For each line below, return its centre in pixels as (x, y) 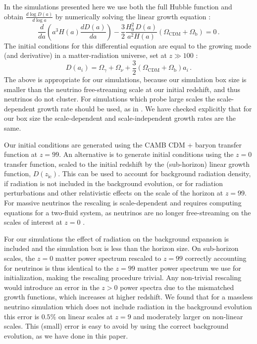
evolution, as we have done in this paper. (66, 335)
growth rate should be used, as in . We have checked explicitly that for (145, 108)
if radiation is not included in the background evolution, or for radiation (114, 183)
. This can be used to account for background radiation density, (154, 173)
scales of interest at (33, 222)
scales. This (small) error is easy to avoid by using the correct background (116, 326)
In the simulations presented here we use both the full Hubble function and (118, 6)
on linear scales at (85, 316)
